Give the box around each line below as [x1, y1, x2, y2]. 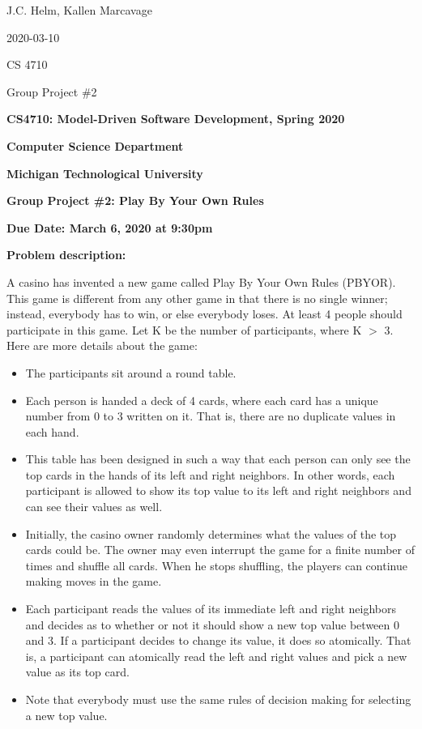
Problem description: [6, 246, 126, 263]
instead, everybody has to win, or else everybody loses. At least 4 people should [6, 305, 403, 322]
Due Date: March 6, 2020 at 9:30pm [6, 219, 213, 236]
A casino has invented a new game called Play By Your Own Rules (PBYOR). [6, 273, 396, 290]
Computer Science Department [6, 137, 184, 154]
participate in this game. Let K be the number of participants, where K [6, 321, 362, 338]
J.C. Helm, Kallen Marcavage [6, 2, 152, 18]
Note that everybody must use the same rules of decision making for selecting [25, 691, 411, 707]
